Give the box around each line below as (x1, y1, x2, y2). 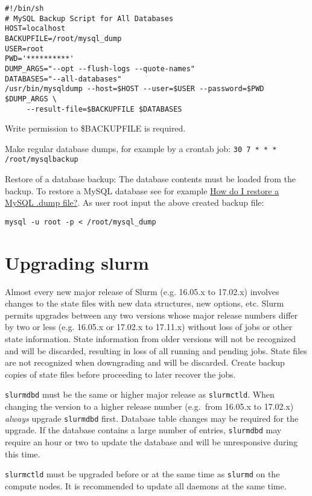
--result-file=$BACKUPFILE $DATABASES (26, 104, 182, 113)
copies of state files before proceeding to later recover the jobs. (5, 367, 236, 380)
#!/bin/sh (5, 4, 44, 13)
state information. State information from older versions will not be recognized (5, 332, 296, 345)
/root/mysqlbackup (5, 155, 78, 164)
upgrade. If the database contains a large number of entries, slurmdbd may (5, 424, 282, 436)
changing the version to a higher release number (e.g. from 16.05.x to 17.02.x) (5, 400, 294, 413)
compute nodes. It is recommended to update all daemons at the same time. (5, 479, 287, 492)
